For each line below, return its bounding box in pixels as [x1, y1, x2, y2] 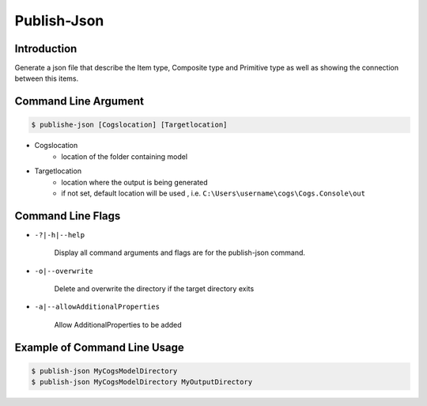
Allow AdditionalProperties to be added [54, 320, 182, 329]
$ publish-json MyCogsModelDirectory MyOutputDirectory [31, 378, 253, 387]
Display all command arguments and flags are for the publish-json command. [54, 248, 306, 257]
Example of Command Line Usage [14, 340, 185, 354]
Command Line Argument [14, 95, 144, 108]
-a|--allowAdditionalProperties [34, 302, 160, 312]
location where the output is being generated [61, 177, 209, 187]
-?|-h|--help [34, 230, 85, 239]
